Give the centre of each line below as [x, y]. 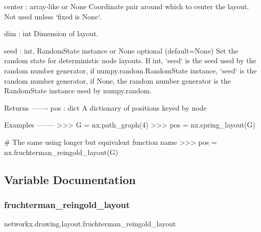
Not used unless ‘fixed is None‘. [53, 16]
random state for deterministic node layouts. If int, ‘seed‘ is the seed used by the [130, 60]
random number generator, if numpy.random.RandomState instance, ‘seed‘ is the [130, 70]
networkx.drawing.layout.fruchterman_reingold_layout [90, 224]
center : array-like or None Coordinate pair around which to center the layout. [127, 6]
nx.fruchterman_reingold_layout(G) [61, 152]
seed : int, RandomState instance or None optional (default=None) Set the [121, 50]
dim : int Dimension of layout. [51, 33]
